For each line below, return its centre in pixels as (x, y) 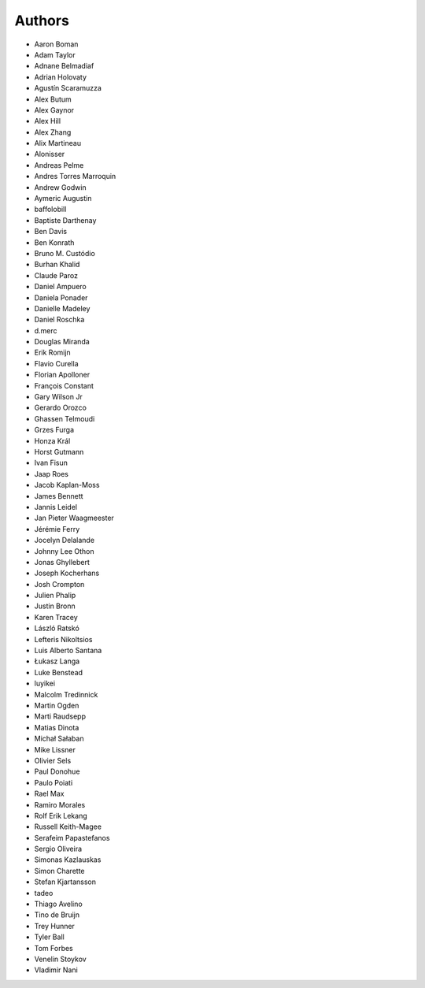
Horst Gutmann (59, 452)
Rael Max (49, 794)
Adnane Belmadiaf (64, 66)
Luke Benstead (58, 672)
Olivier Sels (53, 760)
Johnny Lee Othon (64, 551)
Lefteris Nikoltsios (63, 639)
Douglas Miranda (62, 342)
